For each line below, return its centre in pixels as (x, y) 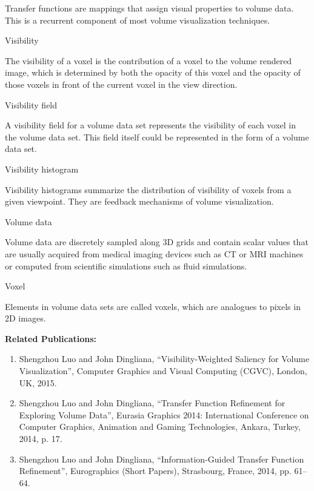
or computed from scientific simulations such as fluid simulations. (126, 265)
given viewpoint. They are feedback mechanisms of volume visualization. (139, 201)
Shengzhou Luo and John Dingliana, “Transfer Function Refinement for (152, 403)
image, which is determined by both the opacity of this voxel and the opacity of (153, 72)
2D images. (25, 318)
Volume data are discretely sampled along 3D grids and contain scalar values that (157, 242)
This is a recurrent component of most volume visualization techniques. (138, 20)
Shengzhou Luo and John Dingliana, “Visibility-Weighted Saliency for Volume (164, 359)
